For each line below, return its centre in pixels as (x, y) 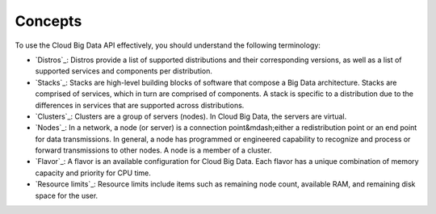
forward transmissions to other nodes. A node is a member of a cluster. (153, 150)
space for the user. (67, 195)
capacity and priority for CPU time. (93, 173)
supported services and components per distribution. (124, 71)
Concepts (48, 21)
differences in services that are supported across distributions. (140, 105)
